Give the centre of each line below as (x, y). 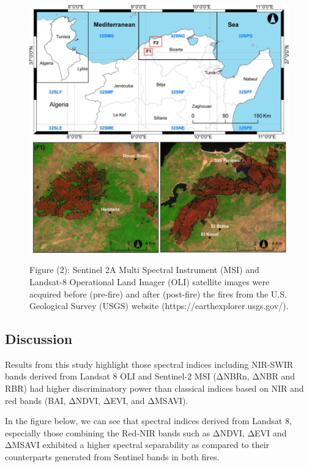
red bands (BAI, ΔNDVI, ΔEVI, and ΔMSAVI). (97, 400)
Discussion (39, 339)
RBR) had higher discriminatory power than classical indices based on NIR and (154, 388)
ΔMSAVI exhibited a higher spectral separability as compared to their (137, 445)
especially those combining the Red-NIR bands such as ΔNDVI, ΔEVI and (146, 432)
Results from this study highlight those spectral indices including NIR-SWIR (149, 364)
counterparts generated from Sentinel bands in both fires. (112, 457)
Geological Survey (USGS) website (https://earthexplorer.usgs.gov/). (159, 306)
